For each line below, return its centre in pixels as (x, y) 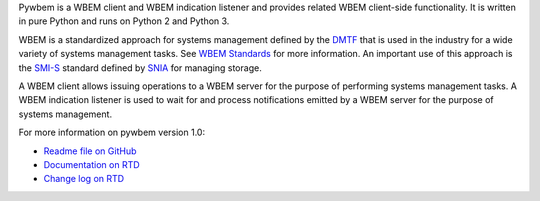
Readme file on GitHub (90, 151)
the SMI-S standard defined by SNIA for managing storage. (140, 67)
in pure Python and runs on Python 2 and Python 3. (124, 21)
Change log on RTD (84, 179)
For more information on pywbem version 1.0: (111, 132)
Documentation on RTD (91, 164)
